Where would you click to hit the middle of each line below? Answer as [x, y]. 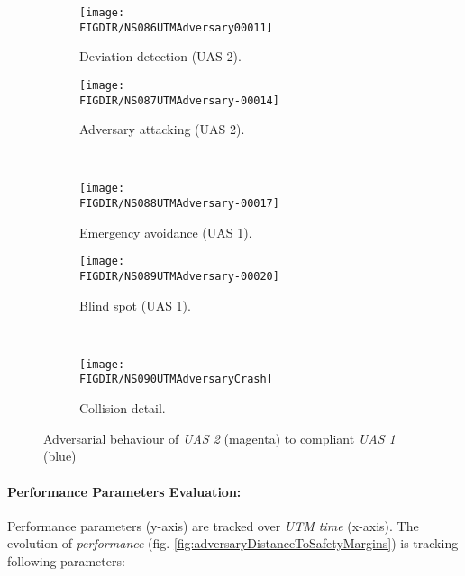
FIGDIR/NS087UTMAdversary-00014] [179, 100]
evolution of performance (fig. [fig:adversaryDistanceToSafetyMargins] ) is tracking [233, 543]
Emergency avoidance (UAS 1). [166, 232]
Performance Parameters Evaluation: [124, 491]
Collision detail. [123, 408]
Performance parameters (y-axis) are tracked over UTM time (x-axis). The [213, 525]
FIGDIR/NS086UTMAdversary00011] [176, 27]
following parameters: [66, 560]
